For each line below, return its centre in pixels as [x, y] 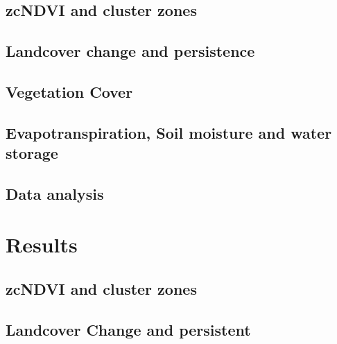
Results [42, 244]
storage [32, 153]
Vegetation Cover [69, 91]
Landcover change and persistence [130, 51]
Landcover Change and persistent [128, 329]
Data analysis [55, 193]
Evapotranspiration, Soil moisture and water [169, 132]
